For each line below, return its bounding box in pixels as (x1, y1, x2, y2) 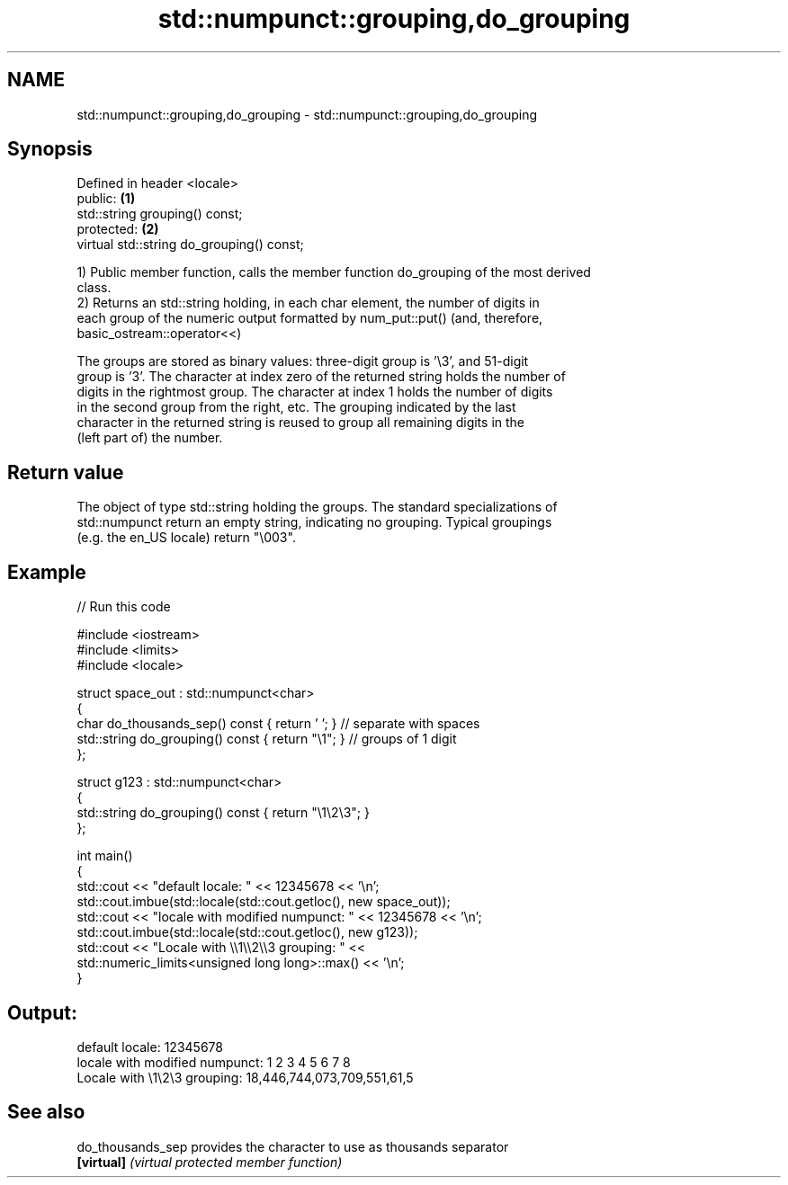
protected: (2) (76, 221, 159, 237)
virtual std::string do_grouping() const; (76, 236, 304, 253)
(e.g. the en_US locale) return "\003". (76, 530, 296, 546)
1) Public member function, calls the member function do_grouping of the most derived (76, 264, 591, 281)
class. (76, 280, 112, 296)
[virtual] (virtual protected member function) (76, 1154, 343, 1170)
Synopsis (7, 138, 93, 161)
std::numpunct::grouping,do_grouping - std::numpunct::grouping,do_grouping (76, 106, 538, 122)
